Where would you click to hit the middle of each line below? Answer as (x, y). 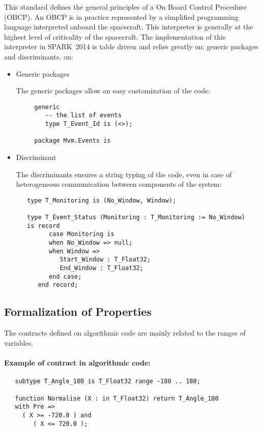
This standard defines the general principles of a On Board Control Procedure (125, 7)
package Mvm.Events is (72, 141)
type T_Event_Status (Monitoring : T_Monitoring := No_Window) (136, 218)
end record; (58, 285)
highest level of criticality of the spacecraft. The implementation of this (115, 36)
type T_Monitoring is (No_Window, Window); (102, 200)
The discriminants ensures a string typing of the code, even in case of (124, 174)
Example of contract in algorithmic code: (77, 363)
